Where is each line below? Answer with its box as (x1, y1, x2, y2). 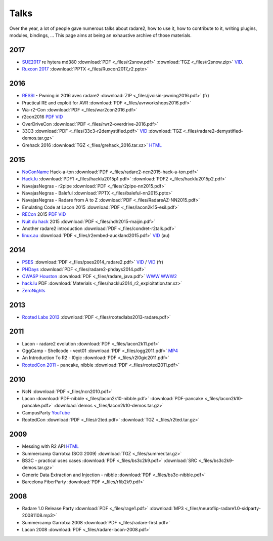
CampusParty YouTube (22, 409, 70, 415)
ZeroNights (22, 287, 45, 293)
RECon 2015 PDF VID (22, 211, 66, 217)
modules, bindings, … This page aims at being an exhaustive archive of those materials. (9, 32, 192, 38)
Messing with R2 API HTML (22, 443, 79, 449)
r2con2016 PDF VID (22, 114, 63, 120)
